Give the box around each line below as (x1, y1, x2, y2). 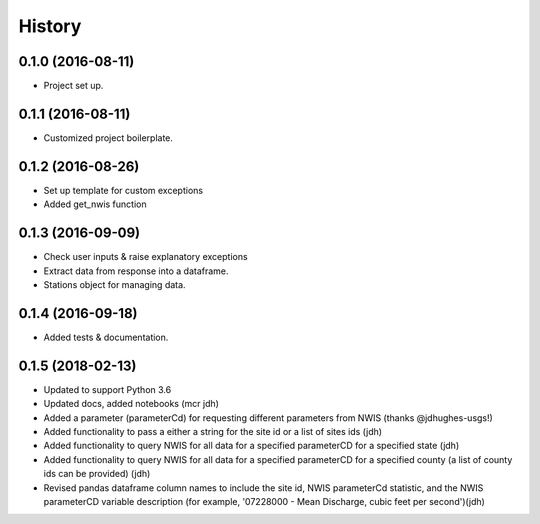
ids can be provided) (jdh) (43, 468, 151, 480)
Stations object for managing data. (43, 278, 186, 290)
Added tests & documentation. (43, 331, 169, 343)
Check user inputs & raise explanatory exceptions (43, 251, 249, 263)
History (18, 15, 82, 37)
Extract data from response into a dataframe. (43, 265, 229, 277)
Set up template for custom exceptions (43, 184, 204, 196)
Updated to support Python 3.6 (43, 383, 172, 395)
